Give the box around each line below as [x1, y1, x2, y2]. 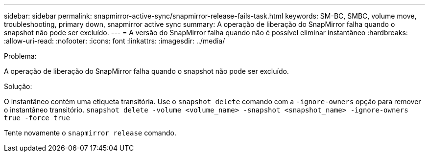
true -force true [4, 114, 70, 122]
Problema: [4, 52, 37, 60]
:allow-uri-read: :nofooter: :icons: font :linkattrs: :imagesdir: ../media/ [4, 37, 225, 45]
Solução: [4, 82, 32, 90]
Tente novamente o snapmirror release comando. [4, 129, 176, 137]
